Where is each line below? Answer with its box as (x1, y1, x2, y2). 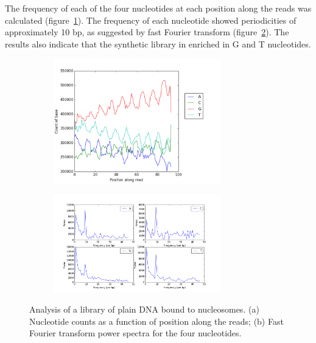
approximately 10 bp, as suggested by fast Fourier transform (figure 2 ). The (5, 26, 289, 38)
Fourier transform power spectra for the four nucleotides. (29, 327, 242, 339)
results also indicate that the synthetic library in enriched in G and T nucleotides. (5, 37, 311, 50)
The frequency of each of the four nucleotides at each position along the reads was (5, 2, 312, 14)
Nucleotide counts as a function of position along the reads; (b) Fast (29, 314, 284, 327)
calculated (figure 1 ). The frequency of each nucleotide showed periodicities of (5, 13, 297, 26)
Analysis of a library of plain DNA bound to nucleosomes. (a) (29, 303, 259, 316)
